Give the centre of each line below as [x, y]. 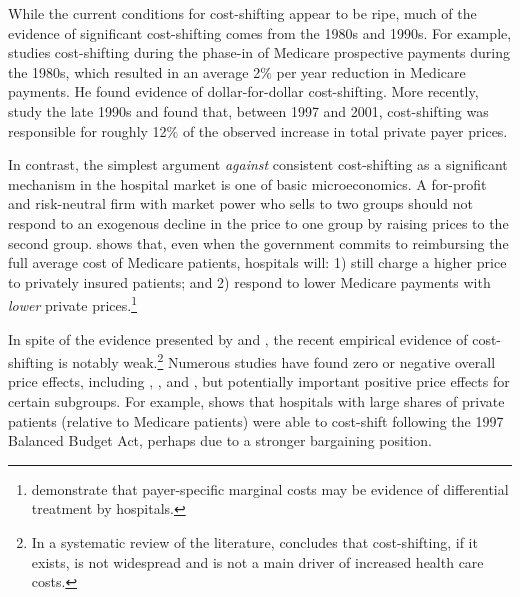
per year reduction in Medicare [371, 71]
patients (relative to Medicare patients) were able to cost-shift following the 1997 [256, 420]
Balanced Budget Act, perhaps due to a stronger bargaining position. [220, 440]
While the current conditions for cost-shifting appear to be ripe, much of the [242, 13]
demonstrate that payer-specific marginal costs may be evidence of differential [270, 488]
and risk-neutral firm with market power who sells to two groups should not [240, 203]
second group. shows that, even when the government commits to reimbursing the [258, 242]
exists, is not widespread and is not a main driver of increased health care [257, 561]
